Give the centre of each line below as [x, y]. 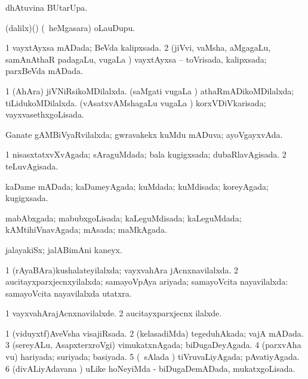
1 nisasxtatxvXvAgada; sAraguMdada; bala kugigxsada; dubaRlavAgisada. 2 [146, 154]
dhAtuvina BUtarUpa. [47, 7]
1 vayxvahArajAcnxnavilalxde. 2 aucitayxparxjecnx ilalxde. [114, 313]
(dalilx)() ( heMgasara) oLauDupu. [70, 27]
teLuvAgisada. [32, 166]
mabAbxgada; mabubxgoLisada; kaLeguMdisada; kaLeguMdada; [124, 218]
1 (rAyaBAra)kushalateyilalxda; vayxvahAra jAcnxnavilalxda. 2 [122, 269]
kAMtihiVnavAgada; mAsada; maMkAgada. [86, 229]
